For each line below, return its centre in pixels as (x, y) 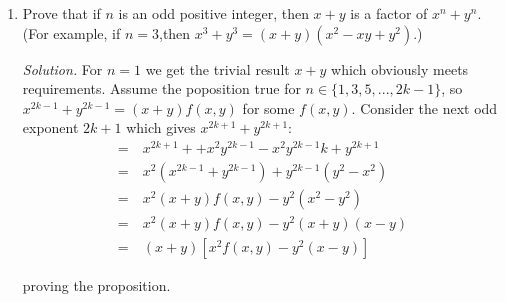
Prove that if (61, 13)
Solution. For (62, 68)
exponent (50, 127)
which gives (161, 127)
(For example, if (71, 32)
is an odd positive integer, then (213, 13)
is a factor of (389, 13)
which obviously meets (400, 68)
